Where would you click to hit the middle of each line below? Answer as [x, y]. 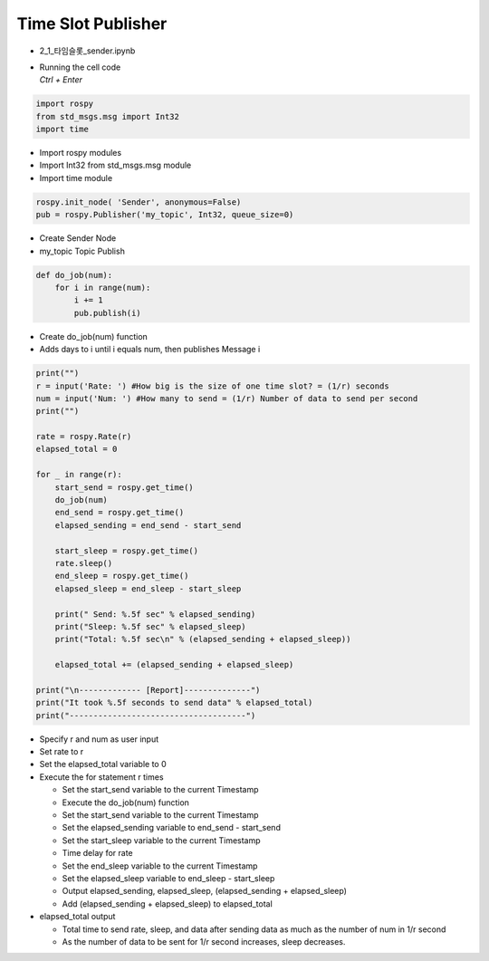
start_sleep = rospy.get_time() [127, 551]
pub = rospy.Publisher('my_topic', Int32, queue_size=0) [165, 215]
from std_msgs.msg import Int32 [108, 116]
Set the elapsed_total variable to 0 [103, 764]
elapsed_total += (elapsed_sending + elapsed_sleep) [174, 665]
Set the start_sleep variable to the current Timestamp [162, 840]
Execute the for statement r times [101, 777]
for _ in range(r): [79, 475]
